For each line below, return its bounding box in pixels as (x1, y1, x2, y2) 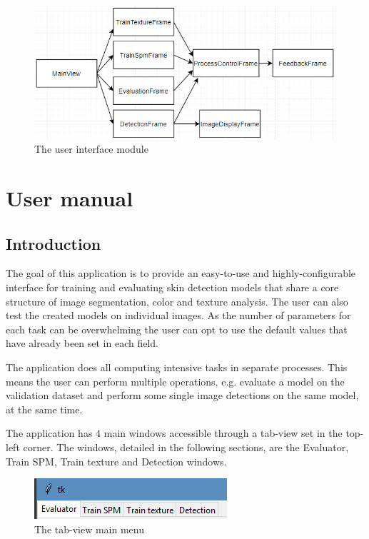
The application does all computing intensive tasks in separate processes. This (6, 359, 348, 374)
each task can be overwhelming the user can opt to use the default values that (6, 321, 348, 336)
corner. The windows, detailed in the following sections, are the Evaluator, (23, 439, 349, 454)
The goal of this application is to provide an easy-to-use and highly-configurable (6, 266, 356, 281)
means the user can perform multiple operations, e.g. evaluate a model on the (6, 373, 345, 388)
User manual (6, 183, 133, 213)
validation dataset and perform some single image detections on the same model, (6, 388, 359, 403)
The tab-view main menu (34, 521, 144, 536)
